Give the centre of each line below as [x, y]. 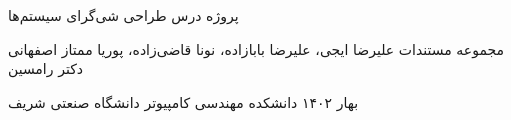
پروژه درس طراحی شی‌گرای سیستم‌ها [123, 15]
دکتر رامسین [46, 68]
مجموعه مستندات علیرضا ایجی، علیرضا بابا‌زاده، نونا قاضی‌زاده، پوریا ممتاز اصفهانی [256, 48]
